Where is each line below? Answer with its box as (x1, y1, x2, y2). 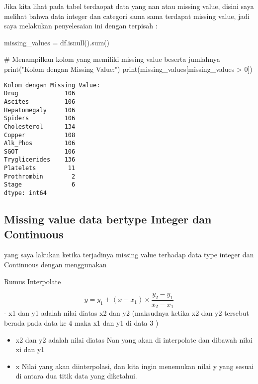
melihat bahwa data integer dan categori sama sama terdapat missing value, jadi (4, 10, 250, 21)
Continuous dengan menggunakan (4, 259, 107, 269)
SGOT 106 (4, 148, 76, 155)
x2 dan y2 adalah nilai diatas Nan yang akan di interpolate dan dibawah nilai (15, 334, 253, 345)
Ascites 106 (4, 98, 76, 105)
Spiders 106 (4, 115, 76, 122)
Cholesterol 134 (4, 123, 76, 130)
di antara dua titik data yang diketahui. (15, 371, 137, 381)
